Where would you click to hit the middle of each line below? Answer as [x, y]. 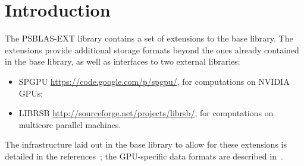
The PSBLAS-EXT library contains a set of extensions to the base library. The [149, 38]
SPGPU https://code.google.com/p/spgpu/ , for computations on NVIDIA [154, 81]
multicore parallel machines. [70, 124]
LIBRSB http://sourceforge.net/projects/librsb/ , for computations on [146, 113]
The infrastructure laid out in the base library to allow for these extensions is [146, 144]
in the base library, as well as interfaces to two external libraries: [123, 61]
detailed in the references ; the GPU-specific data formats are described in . [144, 156]
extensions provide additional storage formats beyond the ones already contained [152, 50]
